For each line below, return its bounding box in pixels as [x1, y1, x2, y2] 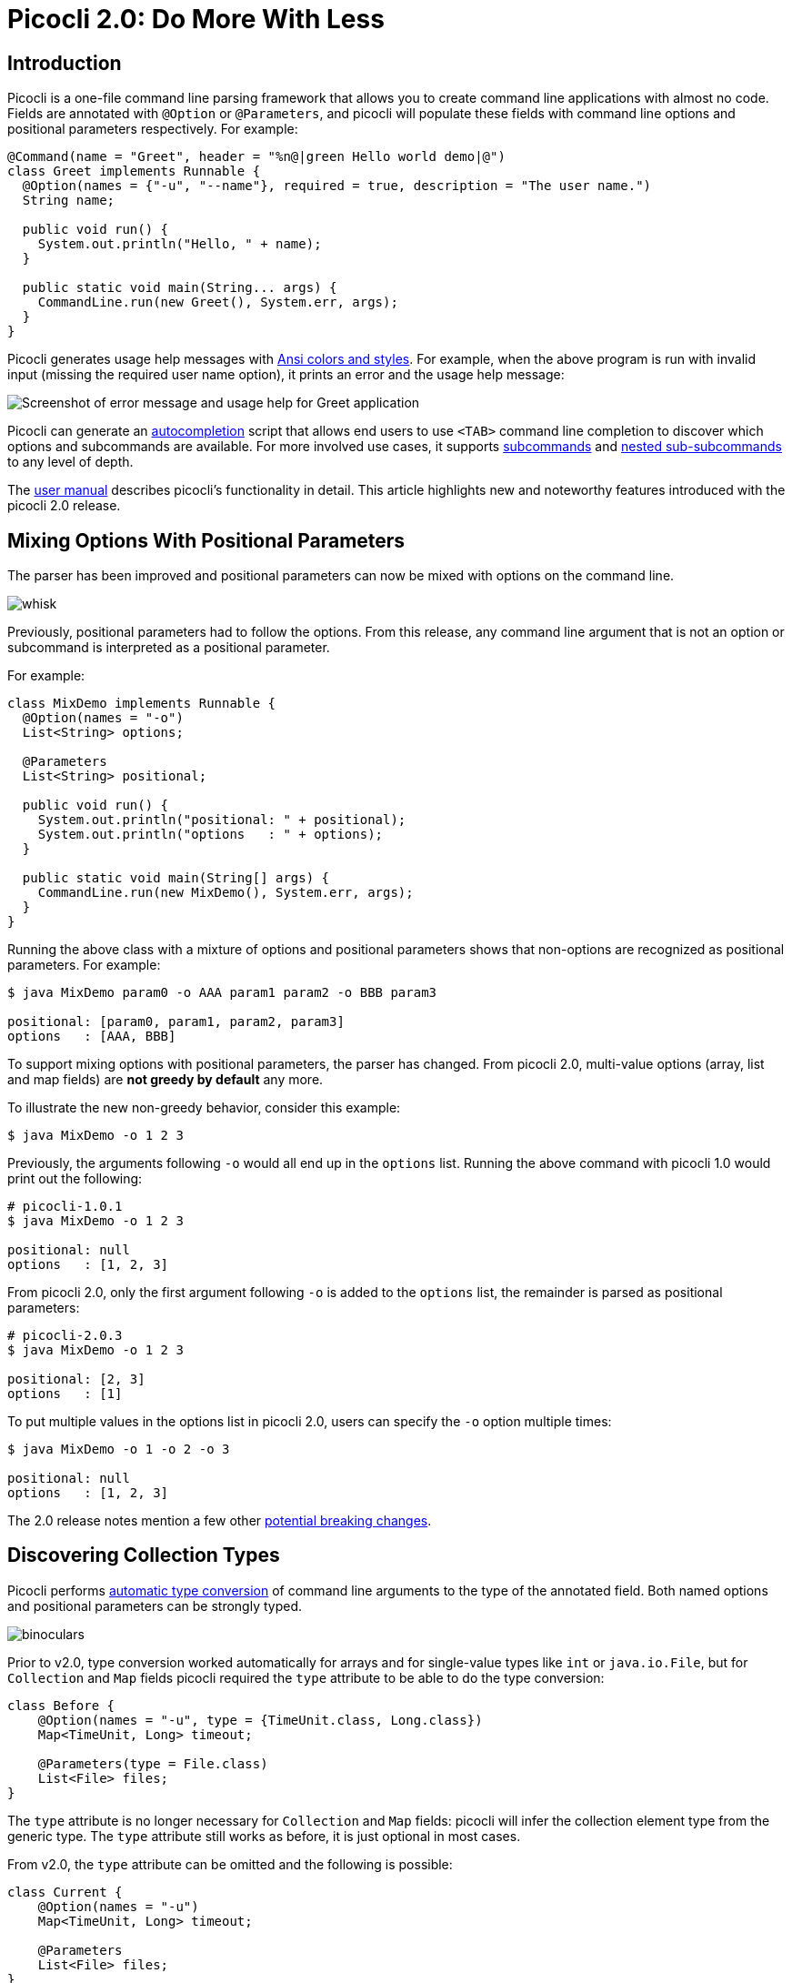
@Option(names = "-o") [22, 710, 184, 726]
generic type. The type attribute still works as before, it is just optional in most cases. [7, 1827, 521, 1844]
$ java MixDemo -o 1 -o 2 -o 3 [7, 1442, 230, 1457]
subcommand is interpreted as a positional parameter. [7, 639, 330, 656]
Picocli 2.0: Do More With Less [7, 4, 385, 35]
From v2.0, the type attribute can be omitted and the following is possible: [7, 1856, 453, 1872]
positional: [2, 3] [7, 1372, 145, 1387]
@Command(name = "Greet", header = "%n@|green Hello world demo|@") [7, 149, 506, 165]
